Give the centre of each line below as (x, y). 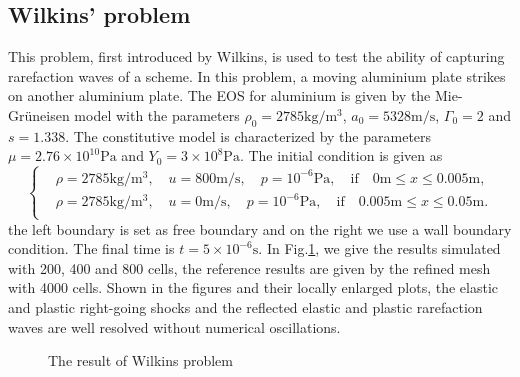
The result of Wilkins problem (140, 360)
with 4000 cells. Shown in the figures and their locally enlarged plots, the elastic (253, 287)
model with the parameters (157, 114)
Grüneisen (39, 114)
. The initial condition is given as (341, 155)
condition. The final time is (91, 248)
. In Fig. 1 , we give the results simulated (379, 248)
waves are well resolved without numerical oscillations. (174, 326)
